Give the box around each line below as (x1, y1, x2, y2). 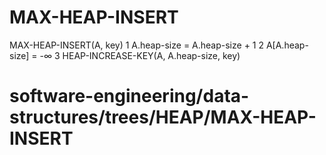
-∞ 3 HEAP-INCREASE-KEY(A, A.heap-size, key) (39, 49, 241, 61)
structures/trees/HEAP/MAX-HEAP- (9, 106, 317, 129)
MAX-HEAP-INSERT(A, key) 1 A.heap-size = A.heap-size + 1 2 (9, 39, 264, 51)
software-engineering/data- (9, 85, 250, 108)
